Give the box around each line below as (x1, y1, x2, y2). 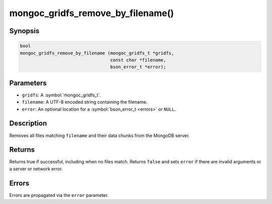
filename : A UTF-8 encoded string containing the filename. (22, 99, 148, 105)
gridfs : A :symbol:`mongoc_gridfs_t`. (22, 92, 101, 98)
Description (9, 119, 47, 128)
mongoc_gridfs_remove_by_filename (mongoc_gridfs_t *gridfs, (20, 50, 174, 56)
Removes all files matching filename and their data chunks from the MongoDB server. (9, 132, 190, 138)
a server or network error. (9, 166, 63, 172)
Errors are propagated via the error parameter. (9, 192, 109, 198)
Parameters (9, 78, 47, 87)
